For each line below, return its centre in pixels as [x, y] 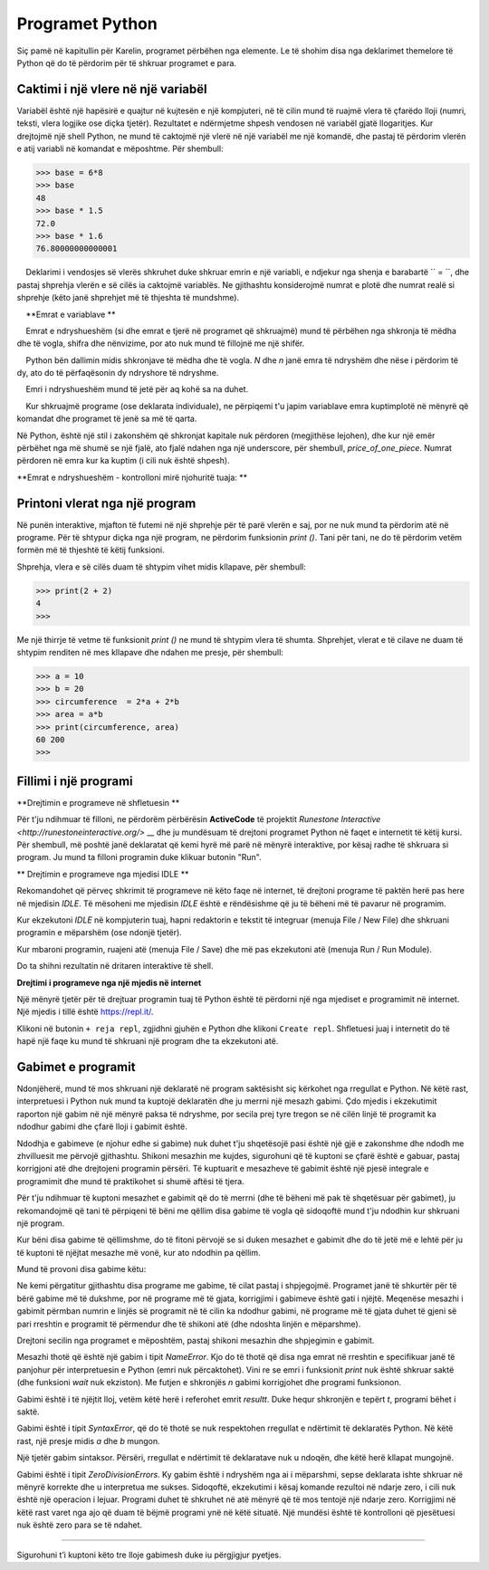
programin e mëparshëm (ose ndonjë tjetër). [100, 933]
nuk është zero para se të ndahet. [80, 1525]
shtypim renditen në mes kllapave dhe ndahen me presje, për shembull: [150, 653]
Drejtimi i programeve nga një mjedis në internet [109, 982]
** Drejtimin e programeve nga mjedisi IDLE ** [103, 874]
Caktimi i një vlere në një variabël [112, 89]
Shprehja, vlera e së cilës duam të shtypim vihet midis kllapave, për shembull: [162, 567]
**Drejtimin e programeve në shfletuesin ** [98, 802]
